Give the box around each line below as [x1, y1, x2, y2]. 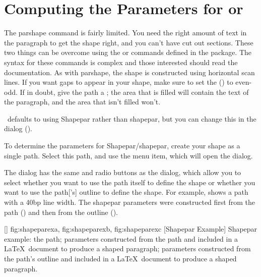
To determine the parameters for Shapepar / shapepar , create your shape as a [4, 140, 240, 151]
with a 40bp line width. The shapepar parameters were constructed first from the [4, 197, 255, 207]
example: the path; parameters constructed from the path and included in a [4, 233, 238, 244]
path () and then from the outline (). [4, 206, 118, 217]
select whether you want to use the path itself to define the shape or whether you [4, 177, 255, 187]
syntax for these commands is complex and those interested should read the [4, 57, 238, 67]
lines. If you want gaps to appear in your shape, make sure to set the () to [4, 77, 233, 87]
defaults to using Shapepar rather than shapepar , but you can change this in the [7, 113, 256, 124]
